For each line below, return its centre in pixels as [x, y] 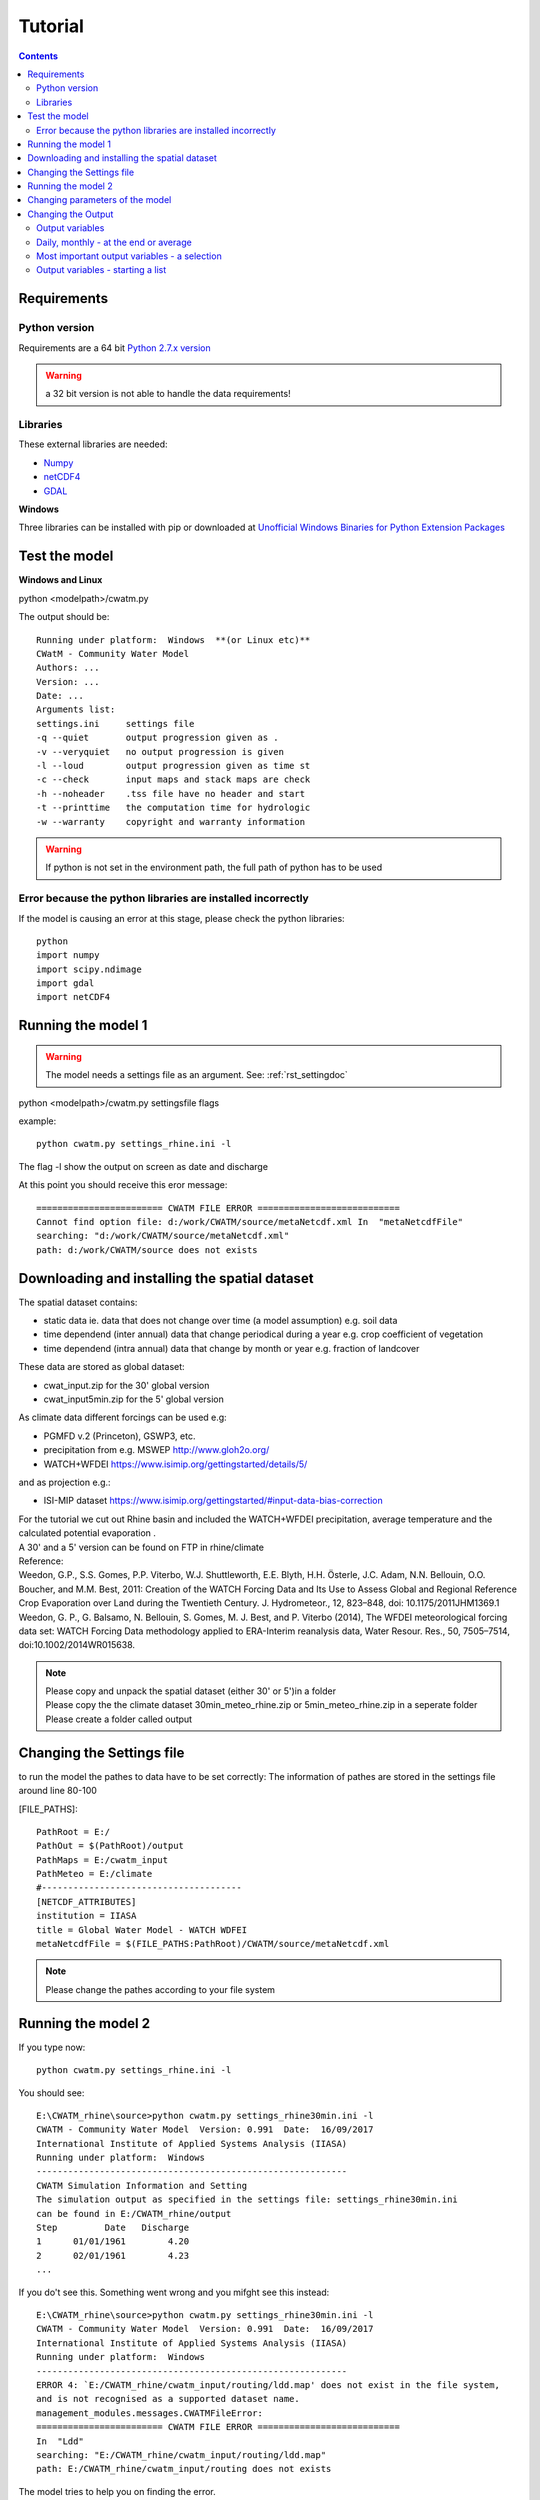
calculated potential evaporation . [87, 1533]
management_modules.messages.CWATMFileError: [150, 2413]
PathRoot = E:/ [73, 1831]
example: [37, 1121]
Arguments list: [76, 709]
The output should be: [64, 617]
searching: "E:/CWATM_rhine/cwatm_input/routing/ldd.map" [181, 2454]
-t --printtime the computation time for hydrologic [173, 808]
